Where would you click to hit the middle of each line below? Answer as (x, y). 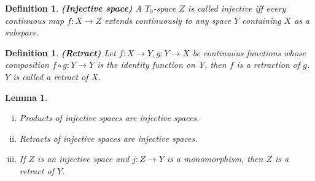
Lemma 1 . (26, 97)
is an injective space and (84, 159)
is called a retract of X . (57, 76)
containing (262, 20)
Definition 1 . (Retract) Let (60, 52)
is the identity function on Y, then (162, 65)
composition (27, 65)
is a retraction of (268, 65)
